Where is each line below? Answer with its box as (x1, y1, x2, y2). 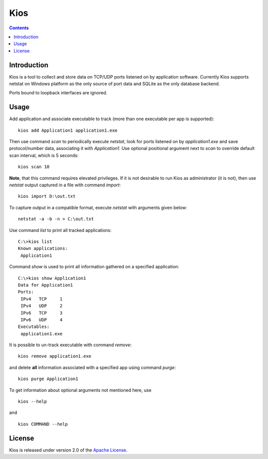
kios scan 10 (18, 164, 50, 170)
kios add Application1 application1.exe (18, 127, 118, 133)
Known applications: (18, 246, 68, 251)
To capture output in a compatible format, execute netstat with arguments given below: (9, 204, 187, 211)
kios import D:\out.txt (18, 194, 76, 199)
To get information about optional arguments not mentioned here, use (9, 387, 151, 393)
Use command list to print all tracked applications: (9, 227, 112, 233)
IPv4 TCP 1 (20, 296, 63, 302)
